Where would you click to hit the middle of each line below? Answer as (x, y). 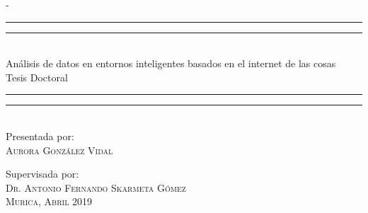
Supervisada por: (42, 174)
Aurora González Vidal (59, 150)
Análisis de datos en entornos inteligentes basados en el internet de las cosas (171, 63)
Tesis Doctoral (37, 77)
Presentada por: (40, 136)
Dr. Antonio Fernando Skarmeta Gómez (96, 187)
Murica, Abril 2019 (49, 201)
